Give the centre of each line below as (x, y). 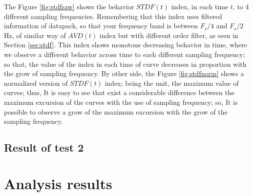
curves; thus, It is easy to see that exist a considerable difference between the (119, 92)
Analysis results (58, 183)
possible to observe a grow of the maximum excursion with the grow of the (116, 111)
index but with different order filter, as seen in (169, 35)
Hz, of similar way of (35, 35)
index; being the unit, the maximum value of (172, 83)
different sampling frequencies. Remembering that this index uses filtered (113, 16)
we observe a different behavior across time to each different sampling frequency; (125, 54)
